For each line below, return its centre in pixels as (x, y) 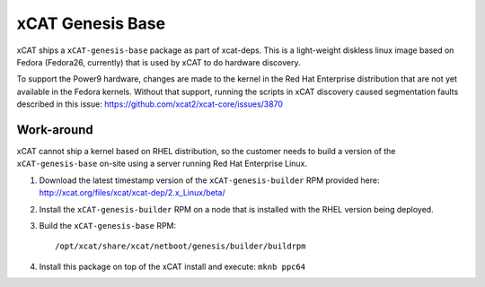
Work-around (55, 130)
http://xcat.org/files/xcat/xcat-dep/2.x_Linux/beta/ (132, 193)
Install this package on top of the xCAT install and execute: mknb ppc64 (172, 266)
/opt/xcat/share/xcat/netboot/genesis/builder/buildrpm (181, 246)
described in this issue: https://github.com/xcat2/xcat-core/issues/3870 (150, 104)
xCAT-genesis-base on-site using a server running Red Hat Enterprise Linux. (162, 164)
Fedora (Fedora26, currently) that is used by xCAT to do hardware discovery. (159, 62)
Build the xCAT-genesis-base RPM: (108, 225)
